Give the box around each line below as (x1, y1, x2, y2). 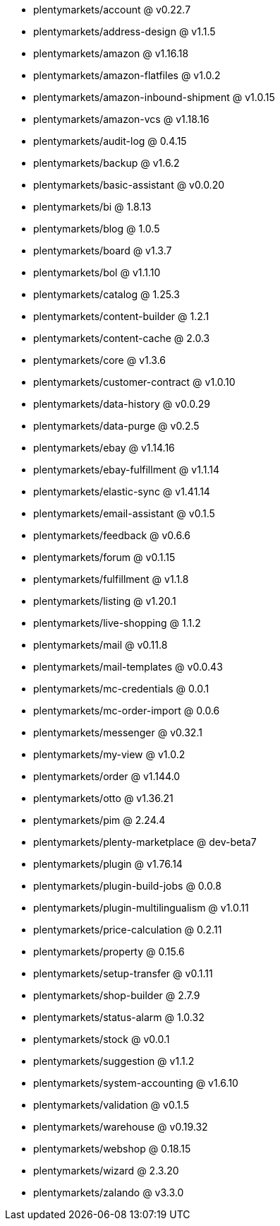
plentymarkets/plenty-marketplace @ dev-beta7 (33, 836, 257, 848)
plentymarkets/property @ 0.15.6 (33, 945, 185, 957)
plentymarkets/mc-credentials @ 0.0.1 (33, 683, 209, 695)
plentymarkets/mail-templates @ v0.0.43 (33, 661, 223, 673)
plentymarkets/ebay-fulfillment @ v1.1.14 (33, 464, 219, 476)
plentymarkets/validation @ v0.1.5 (33, 1099, 190, 1111)
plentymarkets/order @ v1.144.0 (33, 770, 181, 782)
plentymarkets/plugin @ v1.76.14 (33, 858, 183, 870)
